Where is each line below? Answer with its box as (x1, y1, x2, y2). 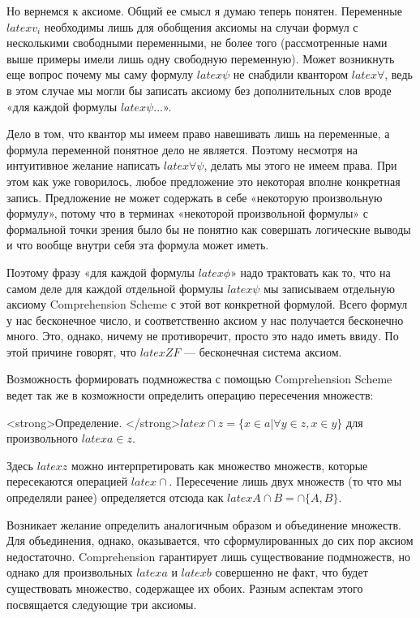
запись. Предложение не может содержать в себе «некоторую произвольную (6, 188, 383, 205)
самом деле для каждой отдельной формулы (6, 279, 224, 296)
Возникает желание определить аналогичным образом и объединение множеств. (6, 516, 401, 533)
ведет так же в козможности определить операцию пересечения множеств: (6, 387, 374, 404)
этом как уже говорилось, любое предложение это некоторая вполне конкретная (6, 172, 401, 189)
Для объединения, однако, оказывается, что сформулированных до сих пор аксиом (6, 532, 414, 549)
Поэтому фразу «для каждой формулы (6, 263, 195, 280)
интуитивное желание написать (6, 157, 161, 174)
